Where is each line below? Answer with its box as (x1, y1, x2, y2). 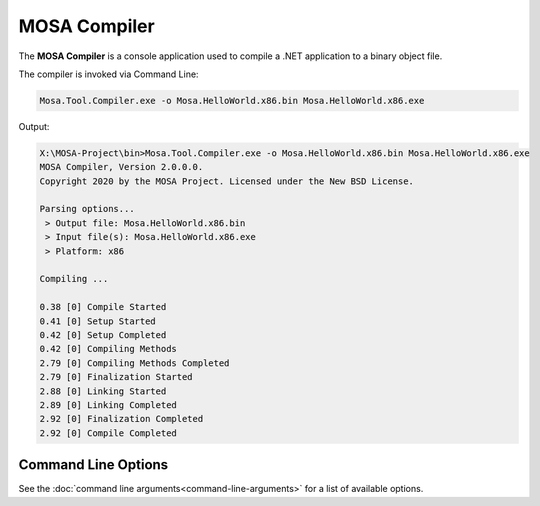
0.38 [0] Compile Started (39, 301, 167, 313)
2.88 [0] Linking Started (39, 385, 167, 397)
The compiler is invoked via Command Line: (18, 68, 199, 80)
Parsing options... (39, 203, 135, 215)
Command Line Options (18, 456, 169, 474)
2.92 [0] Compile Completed (39, 427, 177, 439)
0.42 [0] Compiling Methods (39, 343, 177, 355)
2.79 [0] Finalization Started (39, 371, 194, 383)
